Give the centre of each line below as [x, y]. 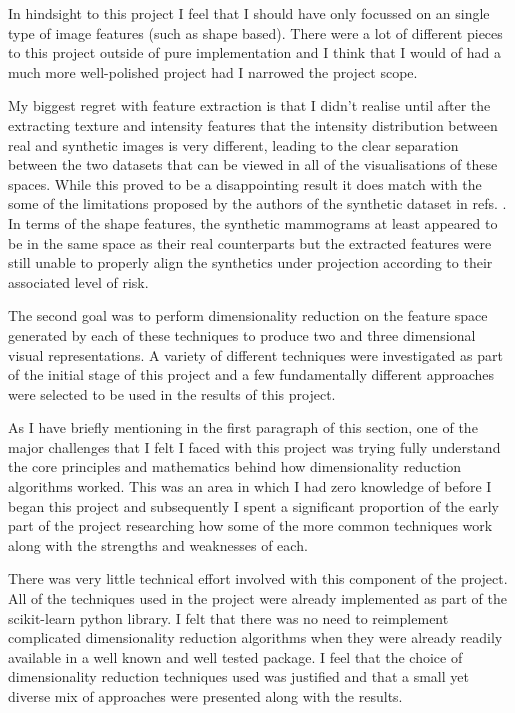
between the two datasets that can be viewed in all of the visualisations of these [253, 164]
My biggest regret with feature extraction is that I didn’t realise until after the [249, 105]
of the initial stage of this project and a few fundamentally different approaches [251, 374]
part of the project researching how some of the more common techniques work [250, 525]
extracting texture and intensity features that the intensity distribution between [253, 124]
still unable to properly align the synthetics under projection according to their [250, 262]
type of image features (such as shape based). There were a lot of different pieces [255, 32]
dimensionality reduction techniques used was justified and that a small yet [238, 676]
